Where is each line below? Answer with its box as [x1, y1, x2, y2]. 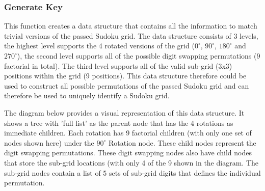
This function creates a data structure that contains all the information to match [4, 20, 257, 31]
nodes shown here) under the [4, 137, 94, 148]
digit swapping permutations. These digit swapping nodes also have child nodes [4, 147, 252, 158]
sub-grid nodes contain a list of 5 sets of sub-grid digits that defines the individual [4, 167, 261, 178]
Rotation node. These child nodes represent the [108, 137, 256, 148]
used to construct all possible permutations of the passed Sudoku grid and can [4, 80, 249, 91]
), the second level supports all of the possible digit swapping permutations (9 [17, 50, 260, 61]
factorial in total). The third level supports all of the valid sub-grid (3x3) [4, 60, 232, 71]
